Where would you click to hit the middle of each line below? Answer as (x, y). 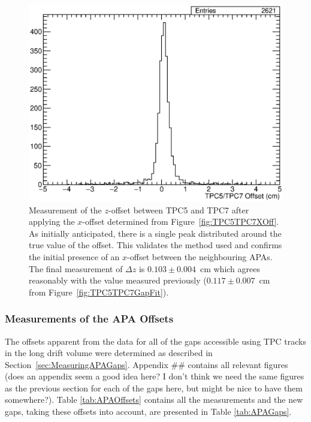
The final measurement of (76, 268)
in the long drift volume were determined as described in (109, 353)
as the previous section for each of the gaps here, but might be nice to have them (154, 388)
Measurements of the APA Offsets (89, 319)
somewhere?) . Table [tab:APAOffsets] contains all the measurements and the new (154, 400)
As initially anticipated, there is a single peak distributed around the (155, 233)
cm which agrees (230, 268)
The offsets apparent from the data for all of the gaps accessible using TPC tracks (155, 341)
